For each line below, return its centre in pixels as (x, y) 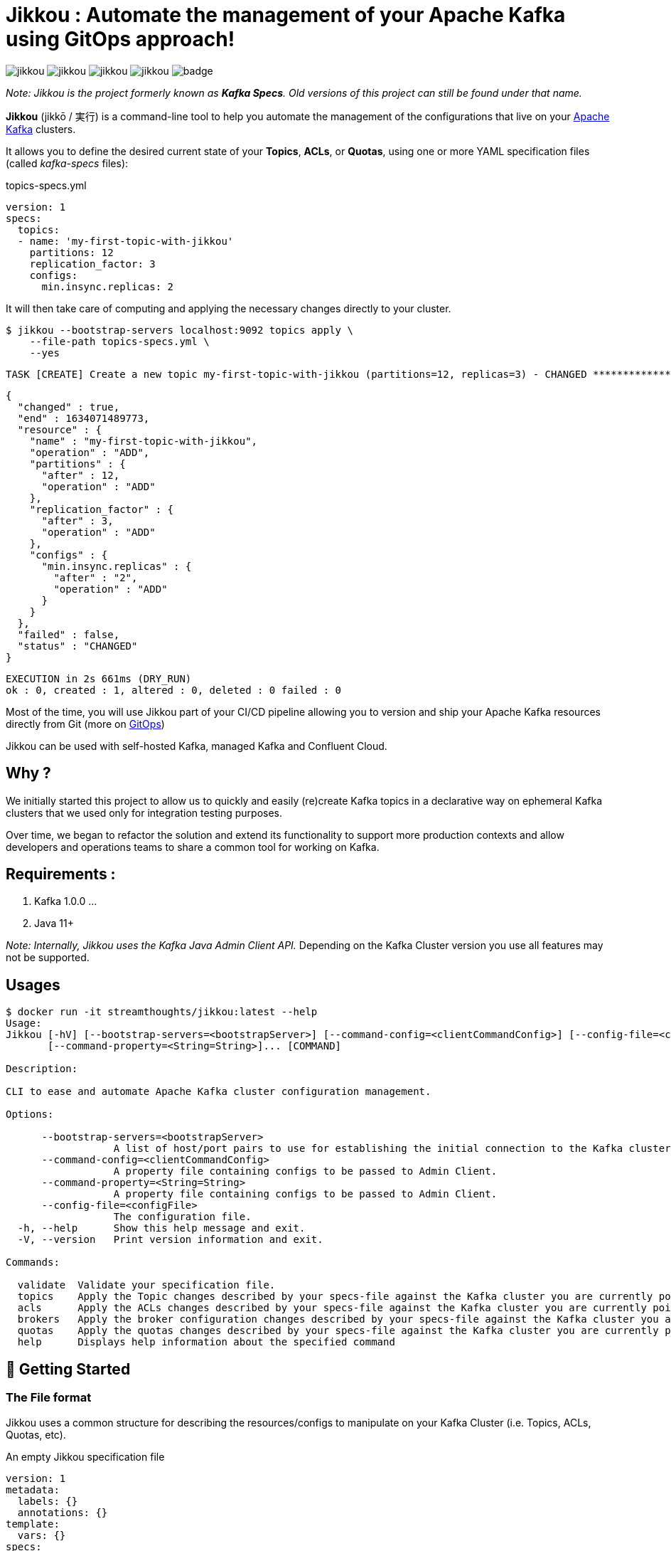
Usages (33, 985)
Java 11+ (54, 923)
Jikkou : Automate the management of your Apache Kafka (286, 15)
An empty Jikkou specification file (85, 1456)
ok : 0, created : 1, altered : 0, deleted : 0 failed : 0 (174, 690)
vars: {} (42, 1535)
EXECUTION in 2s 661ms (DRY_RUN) (99, 678)
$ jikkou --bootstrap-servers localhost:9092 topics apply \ (179, 330)
